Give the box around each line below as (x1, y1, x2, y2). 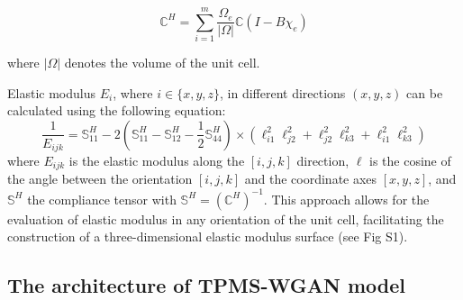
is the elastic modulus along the (68, 150, 245, 169)
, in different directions (220, 83, 346, 102)
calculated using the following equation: (7, 101, 226, 120)
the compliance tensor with (27, 189, 177, 208)
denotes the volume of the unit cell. (64, 53, 260, 72)
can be (406, 83, 443, 102)
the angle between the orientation (7, 169, 193, 188)
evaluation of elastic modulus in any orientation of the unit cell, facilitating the (7, 209, 444, 228)
